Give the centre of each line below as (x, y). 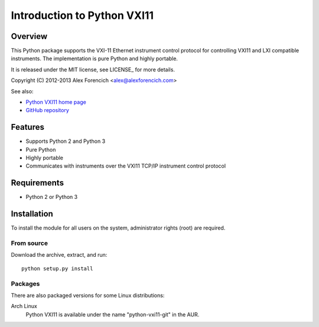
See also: (22, 91)
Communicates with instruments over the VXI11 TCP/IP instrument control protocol (126, 166)
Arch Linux (24, 306)
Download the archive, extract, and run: (59, 255)
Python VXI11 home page (56, 102)
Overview (29, 36)
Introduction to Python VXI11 (82, 15)
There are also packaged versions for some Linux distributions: (88, 295)
